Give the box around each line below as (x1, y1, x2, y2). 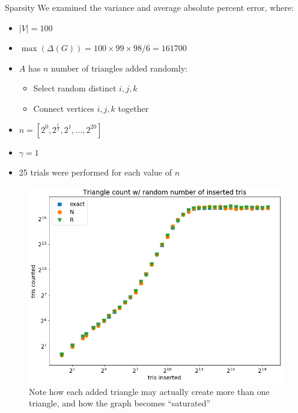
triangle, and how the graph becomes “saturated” (29, 397, 211, 409)
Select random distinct (33, 82, 117, 94)
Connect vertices (33, 102, 94, 114)
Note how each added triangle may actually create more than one (29, 385, 270, 397)
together (118, 102, 149, 114)
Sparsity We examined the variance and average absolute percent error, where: (5, 1, 294, 13)
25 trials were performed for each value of (19, 166, 172, 179)
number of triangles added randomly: (50, 61, 187, 74)
